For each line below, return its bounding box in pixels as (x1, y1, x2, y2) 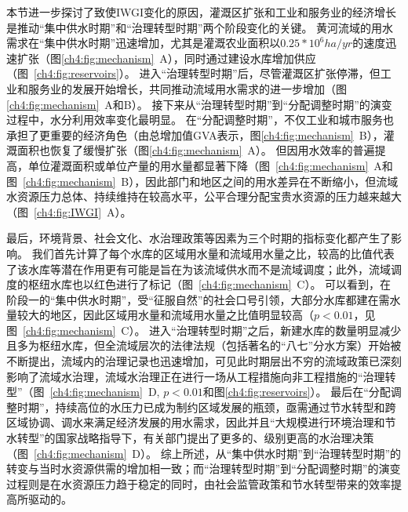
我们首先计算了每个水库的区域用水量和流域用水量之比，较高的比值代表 (31, 245, 395, 261)
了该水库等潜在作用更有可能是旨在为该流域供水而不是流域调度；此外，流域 (6, 260, 391, 277)
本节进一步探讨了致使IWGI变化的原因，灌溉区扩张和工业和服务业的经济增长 (6, 4, 397, 20)
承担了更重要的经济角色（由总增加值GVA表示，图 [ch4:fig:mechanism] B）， (6, 126, 384, 143)
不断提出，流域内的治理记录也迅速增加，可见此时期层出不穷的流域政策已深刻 (6, 353, 402, 369)
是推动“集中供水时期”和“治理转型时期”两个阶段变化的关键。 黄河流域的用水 (6, 19, 394, 35)
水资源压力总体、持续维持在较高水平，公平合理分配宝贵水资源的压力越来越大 (6, 188, 402, 205)
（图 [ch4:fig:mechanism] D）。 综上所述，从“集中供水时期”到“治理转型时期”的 (6, 445, 402, 461)
